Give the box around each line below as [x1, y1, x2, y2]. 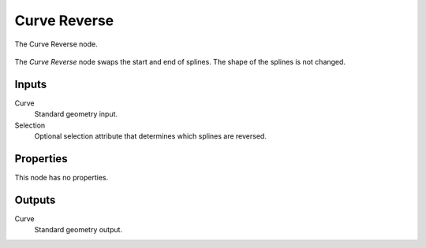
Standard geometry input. [34, 109, 118, 119]
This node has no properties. [14, 172, 109, 182]
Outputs [14, 193, 56, 206]
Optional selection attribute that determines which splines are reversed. [34, 131, 267, 141]
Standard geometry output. [34, 225, 122, 235]
